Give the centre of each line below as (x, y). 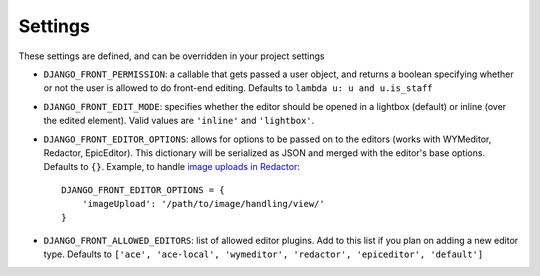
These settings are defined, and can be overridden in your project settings (171, 56)
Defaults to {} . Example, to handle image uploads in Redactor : (171, 167)
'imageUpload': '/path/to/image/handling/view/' (203, 204)
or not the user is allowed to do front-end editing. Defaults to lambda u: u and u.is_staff (238, 88)
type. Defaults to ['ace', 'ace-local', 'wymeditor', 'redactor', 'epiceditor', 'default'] (263, 254)
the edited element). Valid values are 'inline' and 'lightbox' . (179, 121)
